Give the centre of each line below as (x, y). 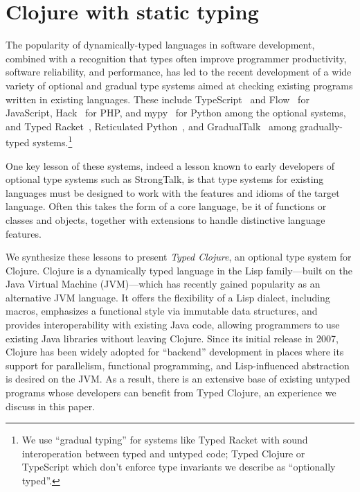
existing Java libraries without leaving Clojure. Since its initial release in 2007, (172, 338)
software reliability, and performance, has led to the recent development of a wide (179, 72)
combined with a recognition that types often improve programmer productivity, (176, 58)
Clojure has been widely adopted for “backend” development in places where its (175, 352)
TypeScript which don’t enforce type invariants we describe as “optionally (179, 467)
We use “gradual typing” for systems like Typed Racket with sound (165, 440)
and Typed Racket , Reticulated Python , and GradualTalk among (151, 126)
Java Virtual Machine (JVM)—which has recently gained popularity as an (163, 284)
